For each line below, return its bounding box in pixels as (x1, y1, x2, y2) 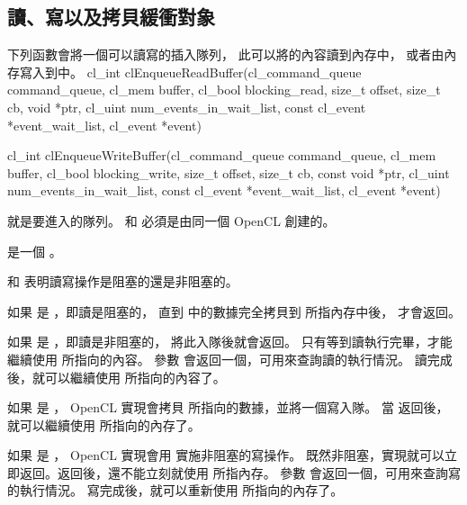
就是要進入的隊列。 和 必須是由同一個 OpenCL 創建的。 (7, 211, 336, 230)
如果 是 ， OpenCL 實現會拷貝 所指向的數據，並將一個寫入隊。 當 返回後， (7, 398, 449, 417)
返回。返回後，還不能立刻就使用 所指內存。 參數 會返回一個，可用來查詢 (19, 463, 448, 482)
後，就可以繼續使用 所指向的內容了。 (7, 367, 226, 386)
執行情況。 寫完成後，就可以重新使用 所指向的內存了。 (19, 481, 344, 500)
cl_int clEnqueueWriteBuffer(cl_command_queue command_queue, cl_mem (7, 146, 436, 165)
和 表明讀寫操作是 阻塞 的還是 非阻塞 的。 (7, 272, 238, 291)
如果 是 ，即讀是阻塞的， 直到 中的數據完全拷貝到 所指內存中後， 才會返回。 (7, 302, 461, 320)
